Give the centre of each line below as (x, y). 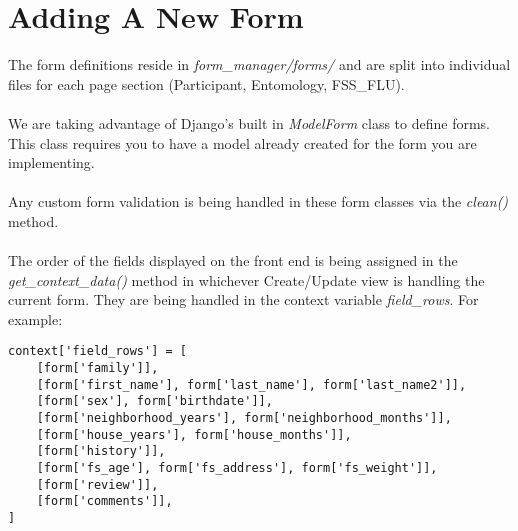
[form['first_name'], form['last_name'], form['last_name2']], (251, 384)
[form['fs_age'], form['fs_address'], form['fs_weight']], (237, 468)
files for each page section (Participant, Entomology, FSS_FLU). (206, 83)
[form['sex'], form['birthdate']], (154, 401)
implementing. (51, 162)
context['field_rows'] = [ (97, 351)
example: (35, 318)
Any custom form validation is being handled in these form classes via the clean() (258, 201)
